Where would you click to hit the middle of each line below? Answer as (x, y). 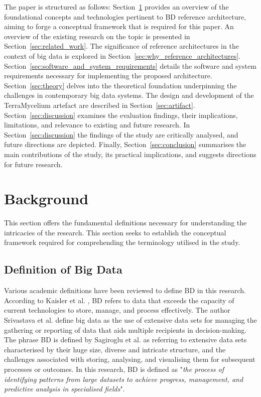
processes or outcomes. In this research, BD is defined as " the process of (114, 369)
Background (46, 198)
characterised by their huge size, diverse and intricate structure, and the (115, 349)
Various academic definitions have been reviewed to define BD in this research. (125, 290)
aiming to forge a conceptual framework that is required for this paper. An (119, 26)
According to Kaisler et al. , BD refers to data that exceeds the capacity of (119, 300)
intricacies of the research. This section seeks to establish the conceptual (115, 232)
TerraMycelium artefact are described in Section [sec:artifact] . (100, 105)
